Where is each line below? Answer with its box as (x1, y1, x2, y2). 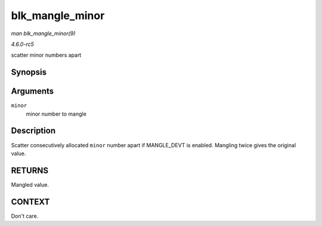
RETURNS (11, 165, 49, 175)
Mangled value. (11, 181, 49, 188)
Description (11, 126, 56, 136)
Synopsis (11, 67, 47, 78)
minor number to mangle (26, 110, 86, 117)
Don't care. (11, 212, 39, 219)
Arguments (11, 86, 54, 97)
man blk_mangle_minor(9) (11, 30, 76, 37)
